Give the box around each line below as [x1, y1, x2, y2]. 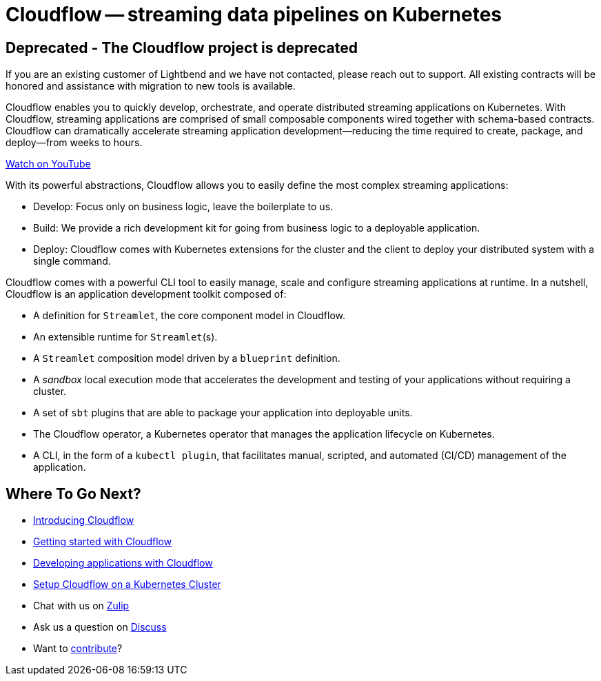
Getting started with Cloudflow [33, 536, 172, 548]
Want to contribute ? [33, 642, 123, 655]
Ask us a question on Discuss [33, 621, 167, 633]
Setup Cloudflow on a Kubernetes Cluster [33, 578, 221, 591]
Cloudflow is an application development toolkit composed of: [6, 288, 287, 301]
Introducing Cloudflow [33, 514, 134, 527]
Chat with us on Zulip [33, 600, 130, 612]
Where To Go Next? [6, 485, 141, 502]
